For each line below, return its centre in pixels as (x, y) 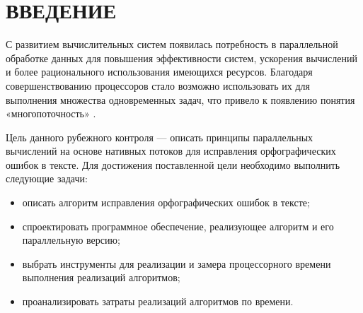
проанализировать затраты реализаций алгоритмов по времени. (158, 301)
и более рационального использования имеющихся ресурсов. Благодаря (159, 72)
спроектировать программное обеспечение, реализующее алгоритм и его (178, 226)
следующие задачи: (47, 178)
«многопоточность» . (51, 113)
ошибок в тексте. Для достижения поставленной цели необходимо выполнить (173, 164)
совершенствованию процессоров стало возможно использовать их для (158, 85)
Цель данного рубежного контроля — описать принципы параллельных (160, 137)
